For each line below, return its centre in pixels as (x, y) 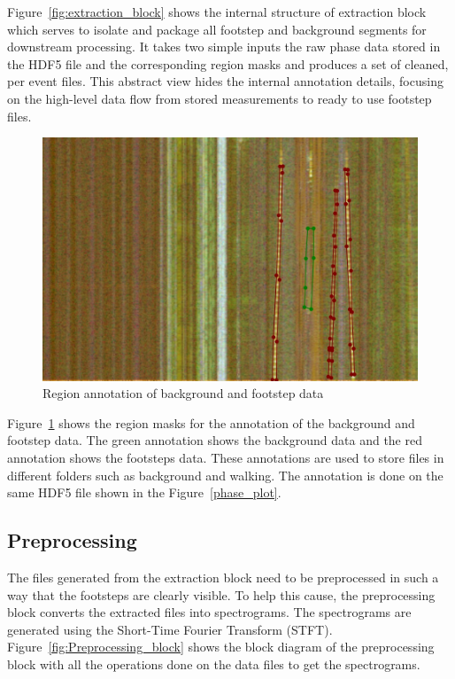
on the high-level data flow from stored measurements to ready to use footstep (220, 98)
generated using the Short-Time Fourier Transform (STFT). (170, 629)
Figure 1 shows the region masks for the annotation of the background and (211, 422)
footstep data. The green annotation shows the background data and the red (215, 440)
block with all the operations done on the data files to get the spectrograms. (214, 663)
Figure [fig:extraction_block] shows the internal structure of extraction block (217, 12)
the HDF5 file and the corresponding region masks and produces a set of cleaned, (228, 63)
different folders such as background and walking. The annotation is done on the (225, 475)
